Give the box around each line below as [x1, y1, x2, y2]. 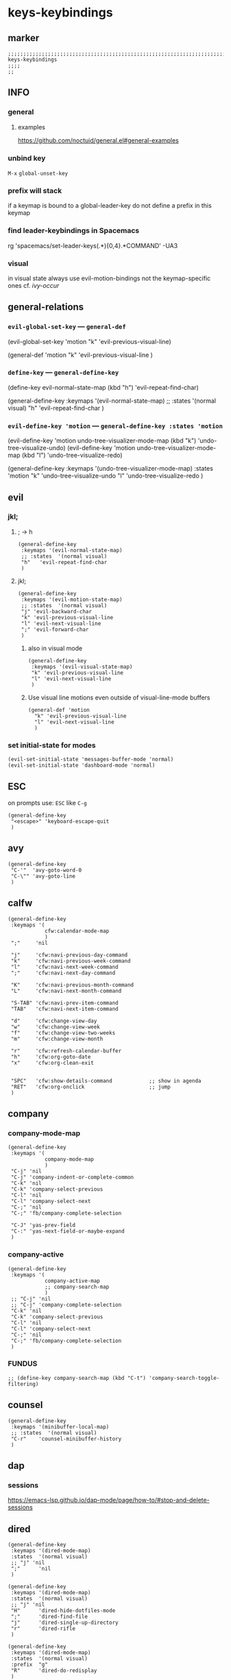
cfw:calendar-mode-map [44, 927, 110, 935]
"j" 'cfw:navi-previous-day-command [10, 951, 128, 959]
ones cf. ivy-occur [8, 281, 60, 289]
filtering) [8, 1381, 39, 1387]
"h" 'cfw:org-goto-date [10, 1053, 91, 1060]
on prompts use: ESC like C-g [8, 798, 88, 806]
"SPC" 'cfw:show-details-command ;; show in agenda [10, 1077, 202, 1084]
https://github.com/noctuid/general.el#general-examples [17, 136, 179, 145]
